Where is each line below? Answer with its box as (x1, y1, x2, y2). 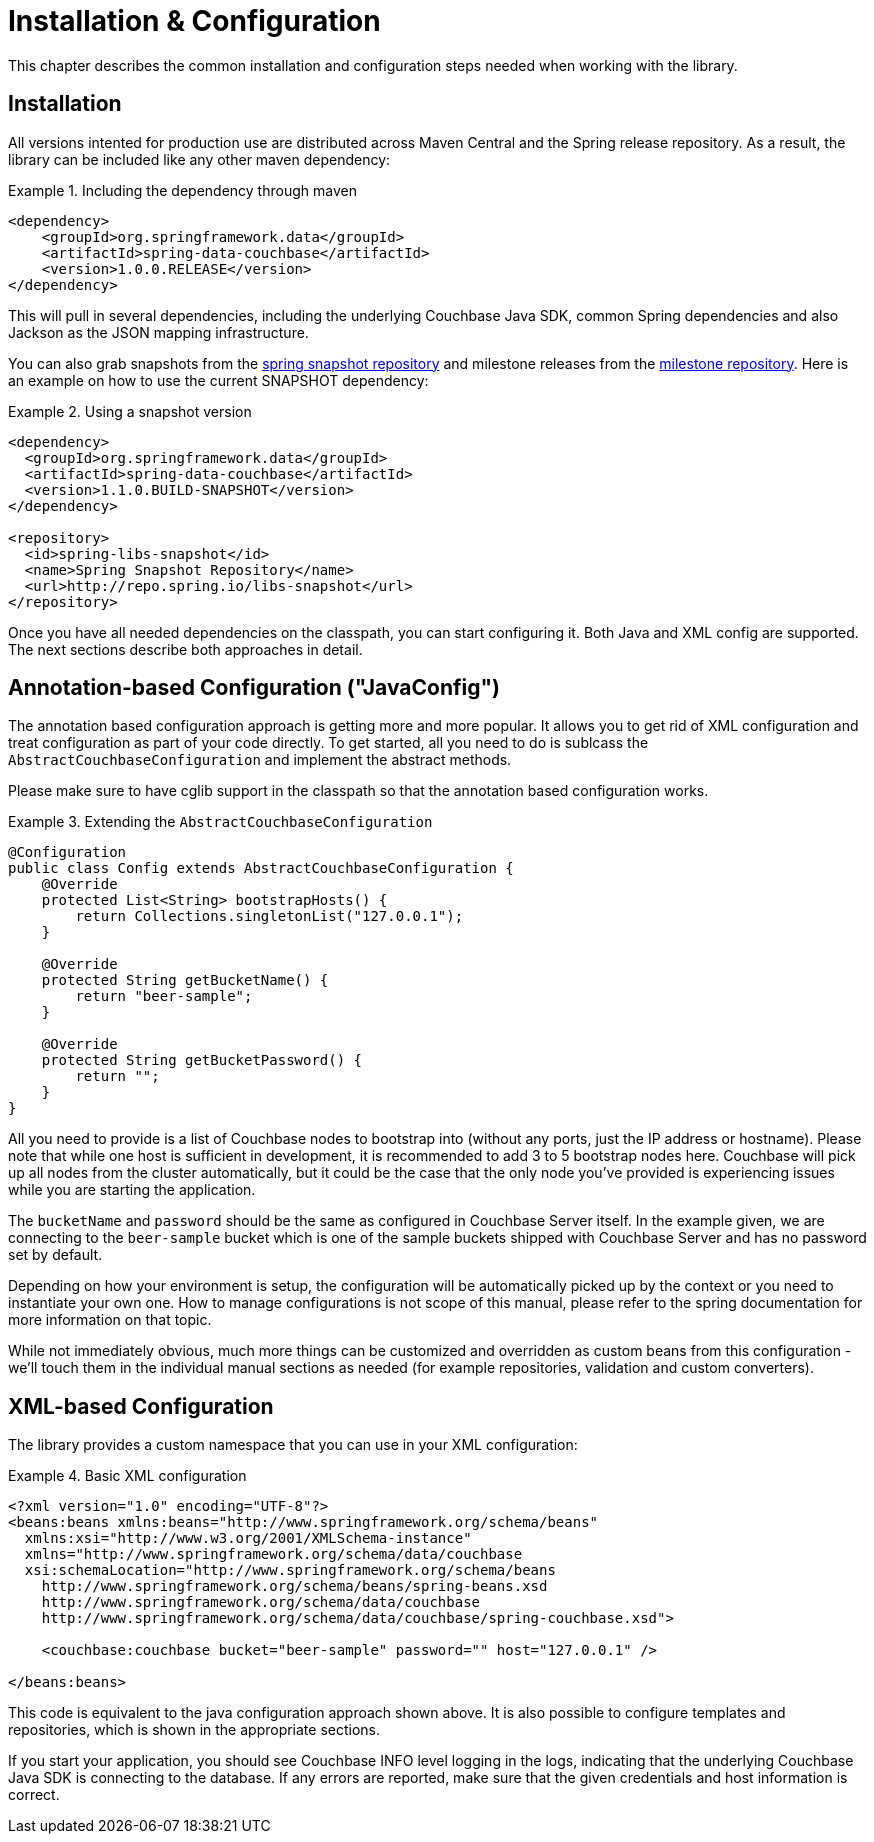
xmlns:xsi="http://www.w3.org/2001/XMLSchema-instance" (24, 1530, 472, 1547)
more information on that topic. (8, 1311, 212, 1329)
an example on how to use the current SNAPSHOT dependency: (8, 371, 429, 389)
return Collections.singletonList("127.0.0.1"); (75, 908, 464, 925)
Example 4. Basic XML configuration (8, 1467, 247, 1485)
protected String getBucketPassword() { (41, 1052, 363, 1069)
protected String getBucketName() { (41, 972, 329, 989)
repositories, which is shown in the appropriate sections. (8, 1721, 381, 1739)
